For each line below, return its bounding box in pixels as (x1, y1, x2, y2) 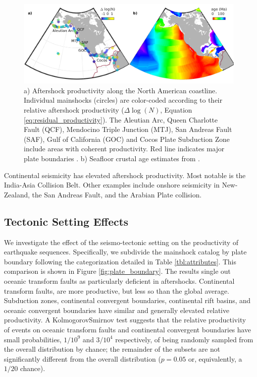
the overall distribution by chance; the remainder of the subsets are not (4, 344, 220, 354)
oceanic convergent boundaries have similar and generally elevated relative (4, 305, 229, 315)
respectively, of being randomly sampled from (115, 334, 254, 344)
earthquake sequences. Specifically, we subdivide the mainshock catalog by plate (4, 247, 247, 257)
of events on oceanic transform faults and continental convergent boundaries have (4, 324, 251, 334)
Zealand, (4, 189, 30, 199)
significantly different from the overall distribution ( (4, 353, 161, 364)
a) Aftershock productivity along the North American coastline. (24, 85, 217, 95)
